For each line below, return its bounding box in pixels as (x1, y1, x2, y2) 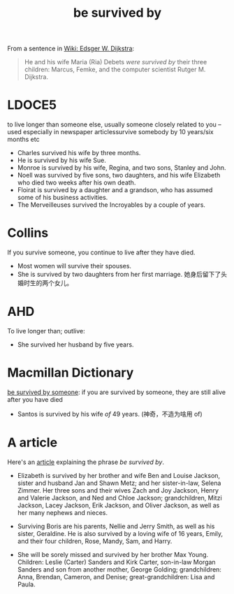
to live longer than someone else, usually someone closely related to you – (7, 120, 221, 129)
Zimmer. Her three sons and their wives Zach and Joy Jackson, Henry (17, 486, 219, 494)
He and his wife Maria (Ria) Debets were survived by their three (24, 58, 207, 66)
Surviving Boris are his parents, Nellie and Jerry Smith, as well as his (17, 522, 215, 530)
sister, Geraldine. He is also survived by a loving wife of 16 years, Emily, (17, 529, 224, 537)
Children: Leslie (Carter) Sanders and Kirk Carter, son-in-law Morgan (17, 558, 216, 566)
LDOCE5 (7, 97, 57, 113)
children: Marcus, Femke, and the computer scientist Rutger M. (24, 65, 206, 74)
